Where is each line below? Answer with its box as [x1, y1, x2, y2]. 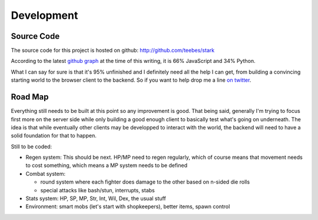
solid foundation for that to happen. [11, 132, 97, 139]
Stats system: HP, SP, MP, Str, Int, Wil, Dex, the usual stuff [25, 195, 166, 202]
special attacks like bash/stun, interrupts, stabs [40, 186, 155, 194]
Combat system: [25, 170, 66, 177]
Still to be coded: [11, 143, 52, 150]
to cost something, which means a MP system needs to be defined [25, 162, 188, 169]
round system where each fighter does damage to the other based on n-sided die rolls [40, 178, 250, 185]
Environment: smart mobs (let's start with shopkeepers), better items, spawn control [25, 203, 230, 210]
